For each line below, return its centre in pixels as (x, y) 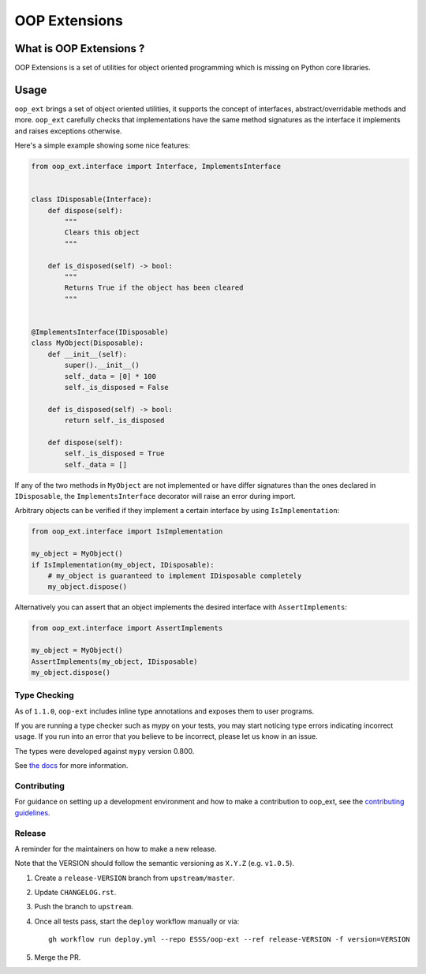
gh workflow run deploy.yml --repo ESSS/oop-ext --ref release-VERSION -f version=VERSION (229, 940)
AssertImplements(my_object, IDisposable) (114, 661)
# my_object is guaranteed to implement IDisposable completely (175, 575)
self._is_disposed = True (114, 453)
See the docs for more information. (71, 766)
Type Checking (44, 695)
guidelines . (32, 812)
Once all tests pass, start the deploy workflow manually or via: (137, 921)
